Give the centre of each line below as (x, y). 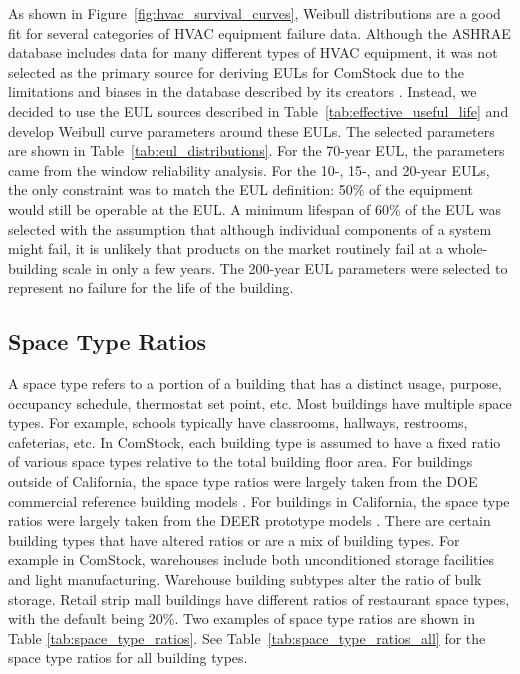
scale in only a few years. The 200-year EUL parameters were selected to (285, 267)
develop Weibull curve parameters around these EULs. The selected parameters (251, 130)
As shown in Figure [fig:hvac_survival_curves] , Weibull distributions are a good (254, 13)
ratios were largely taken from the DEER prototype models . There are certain (249, 520)
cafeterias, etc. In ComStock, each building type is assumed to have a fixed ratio (254, 441)
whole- (467, 248)
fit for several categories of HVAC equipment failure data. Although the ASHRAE (259, 32)
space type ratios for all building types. (128, 657)
